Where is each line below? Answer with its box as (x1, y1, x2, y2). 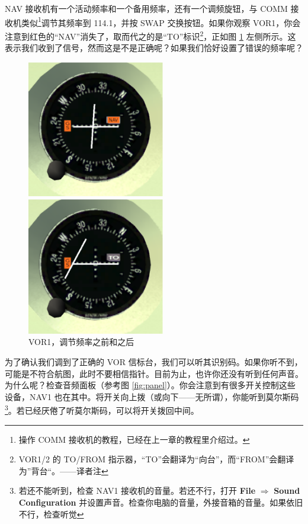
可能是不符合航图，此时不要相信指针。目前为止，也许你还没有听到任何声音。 (5, 367, 303, 379)
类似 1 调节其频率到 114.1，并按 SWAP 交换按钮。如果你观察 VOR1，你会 (21, 14, 301, 28)
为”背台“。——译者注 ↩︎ (18, 464, 108, 477)
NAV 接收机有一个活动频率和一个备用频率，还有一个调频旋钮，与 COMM (5, 2, 288, 14)
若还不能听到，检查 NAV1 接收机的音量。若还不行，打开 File (18, 484, 256, 497)
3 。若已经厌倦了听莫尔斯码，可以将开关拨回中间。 (5, 402, 199, 417)
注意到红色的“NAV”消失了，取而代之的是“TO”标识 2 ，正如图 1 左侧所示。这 (5, 28, 296, 42)
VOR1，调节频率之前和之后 (28, 336, 134, 348)
